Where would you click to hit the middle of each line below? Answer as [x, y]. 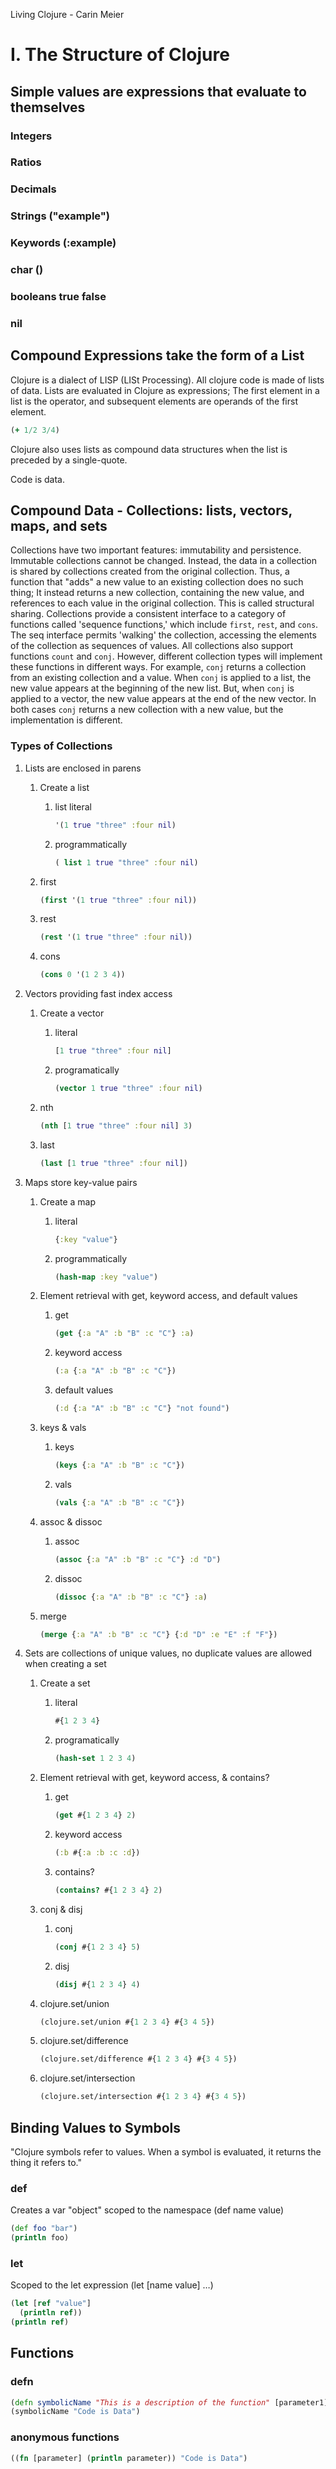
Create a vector [72, 1013]
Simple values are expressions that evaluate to [158, 91]
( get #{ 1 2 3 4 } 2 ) [95, 1815]
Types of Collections [61, 746]
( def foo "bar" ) [44, 2229]
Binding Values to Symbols [96, 2127]
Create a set [65, 1683]
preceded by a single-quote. [69, 460]
